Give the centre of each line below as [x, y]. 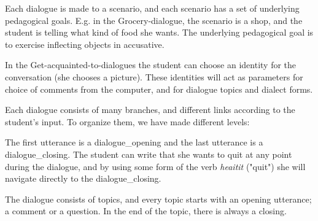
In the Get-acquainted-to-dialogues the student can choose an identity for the [151, 65]
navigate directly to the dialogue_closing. [83, 178]
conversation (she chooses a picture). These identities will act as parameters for [154, 76]
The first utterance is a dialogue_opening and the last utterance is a [134, 142]
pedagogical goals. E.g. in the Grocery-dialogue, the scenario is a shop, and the [154, 20]
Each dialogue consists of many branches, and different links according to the [150, 110]
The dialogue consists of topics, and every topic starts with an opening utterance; [158, 199]
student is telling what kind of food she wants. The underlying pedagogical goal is [159, 32]
